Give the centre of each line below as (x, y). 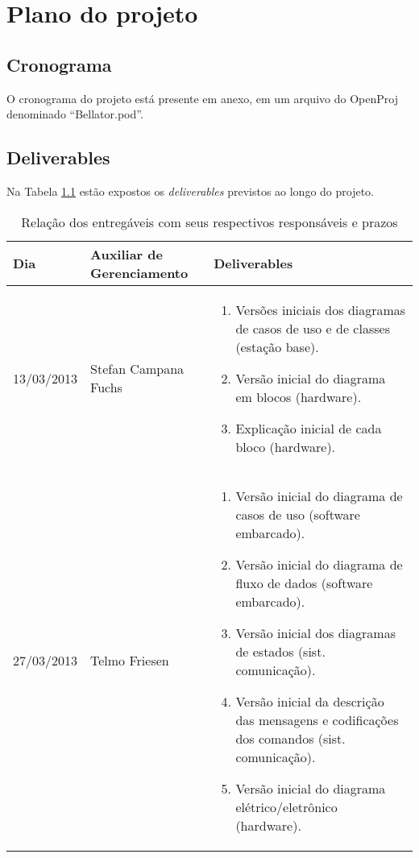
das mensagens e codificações (317, 719)
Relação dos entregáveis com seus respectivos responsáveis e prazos (209, 222)
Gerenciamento (139, 272)
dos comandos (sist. (290, 738)
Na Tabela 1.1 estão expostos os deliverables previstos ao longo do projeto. (191, 191)
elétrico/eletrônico (286, 806)
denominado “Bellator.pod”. (75, 114)
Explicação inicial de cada (309, 428)
